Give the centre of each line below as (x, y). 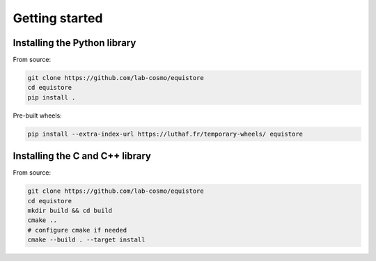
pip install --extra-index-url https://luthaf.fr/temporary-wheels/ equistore (165, 134)
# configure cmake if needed (77, 230)
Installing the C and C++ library (82, 156)
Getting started (58, 18)
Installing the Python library (75, 43)
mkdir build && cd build (70, 211)
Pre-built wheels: (37, 116)
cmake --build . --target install (86, 240)
